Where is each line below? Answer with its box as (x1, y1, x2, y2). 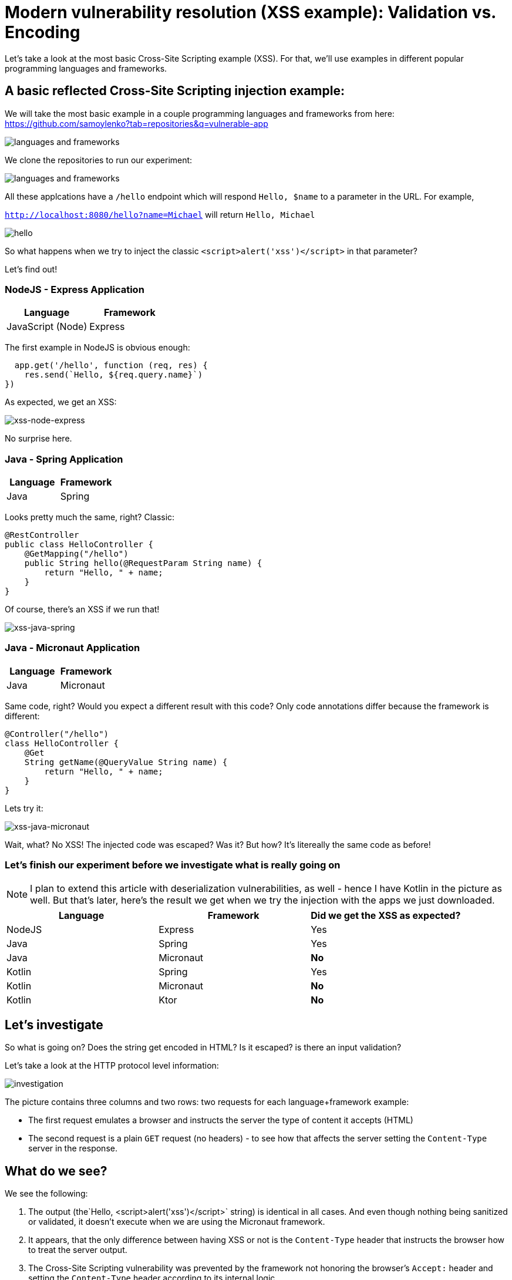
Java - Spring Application (5, 453, 123, 465)
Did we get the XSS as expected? (311, 909, 461, 921)
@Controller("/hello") (5, 729, 109, 739)
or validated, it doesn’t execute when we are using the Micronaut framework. (28, 1217, 325, 1227)
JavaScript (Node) (6, 321, 87, 333)
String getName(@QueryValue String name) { (24, 757, 228, 767)
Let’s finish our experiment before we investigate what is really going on (5, 859, 341, 871)
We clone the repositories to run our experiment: (5, 154, 193, 165)
